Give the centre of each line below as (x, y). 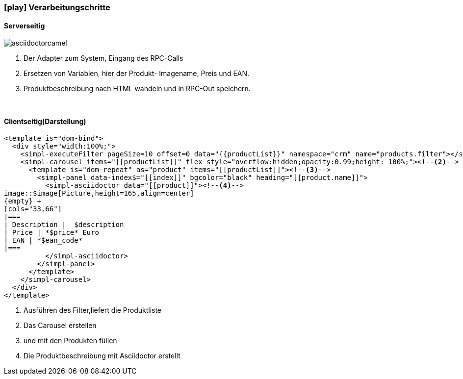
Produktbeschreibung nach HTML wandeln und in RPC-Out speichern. (137, 89)
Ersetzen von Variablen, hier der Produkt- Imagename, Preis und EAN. (137, 74)
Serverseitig (25, 25)
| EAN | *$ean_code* (43, 240)
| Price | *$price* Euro (51, 233)
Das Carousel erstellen (60, 326)
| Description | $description (64, 225)
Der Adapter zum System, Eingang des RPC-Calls (103, 58)
